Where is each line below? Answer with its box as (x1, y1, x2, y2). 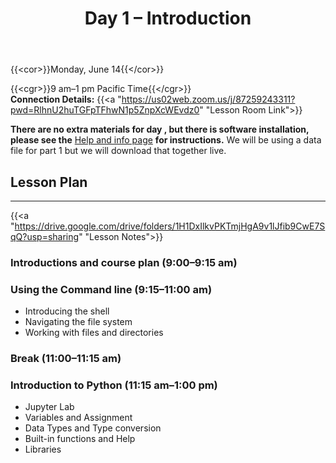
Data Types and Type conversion (24, 422, 162, 434)
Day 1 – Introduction (84, 7, 252, 30)
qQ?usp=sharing (10, 231, 80, 242)
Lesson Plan (10, 173, 88, 191)
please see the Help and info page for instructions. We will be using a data (10, 134, 322, 146)
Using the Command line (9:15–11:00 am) (10, 282, 213, 296)
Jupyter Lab (24, 401, 75, 413)
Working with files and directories (24, 327, 164, 339)
